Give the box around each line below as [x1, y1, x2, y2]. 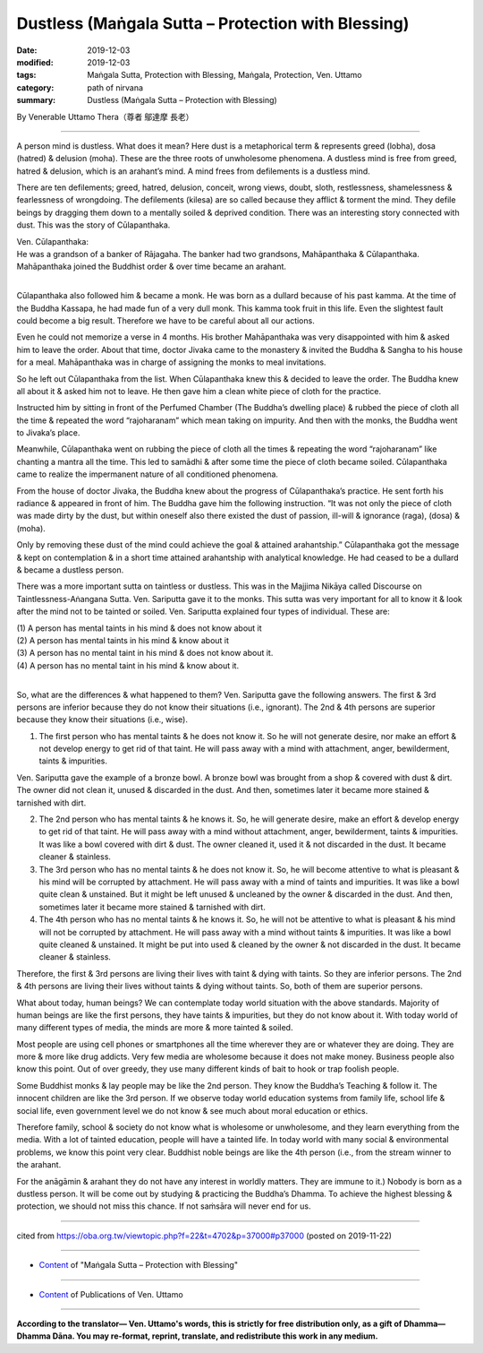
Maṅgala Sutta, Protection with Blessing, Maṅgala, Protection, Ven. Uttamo [87, 70, 362, 81]
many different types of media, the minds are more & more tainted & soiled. [16, 1022, 293, 1033]
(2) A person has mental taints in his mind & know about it [16, 634, 230, 645]
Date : [16, 45, 38, 56]
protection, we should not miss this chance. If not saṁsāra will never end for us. [16, 1201, 312, 1211]
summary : [16, 95, 56, 106]
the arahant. [16, 1159, 62, 1170]
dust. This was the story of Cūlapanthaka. [16, 220, 171, 230]
